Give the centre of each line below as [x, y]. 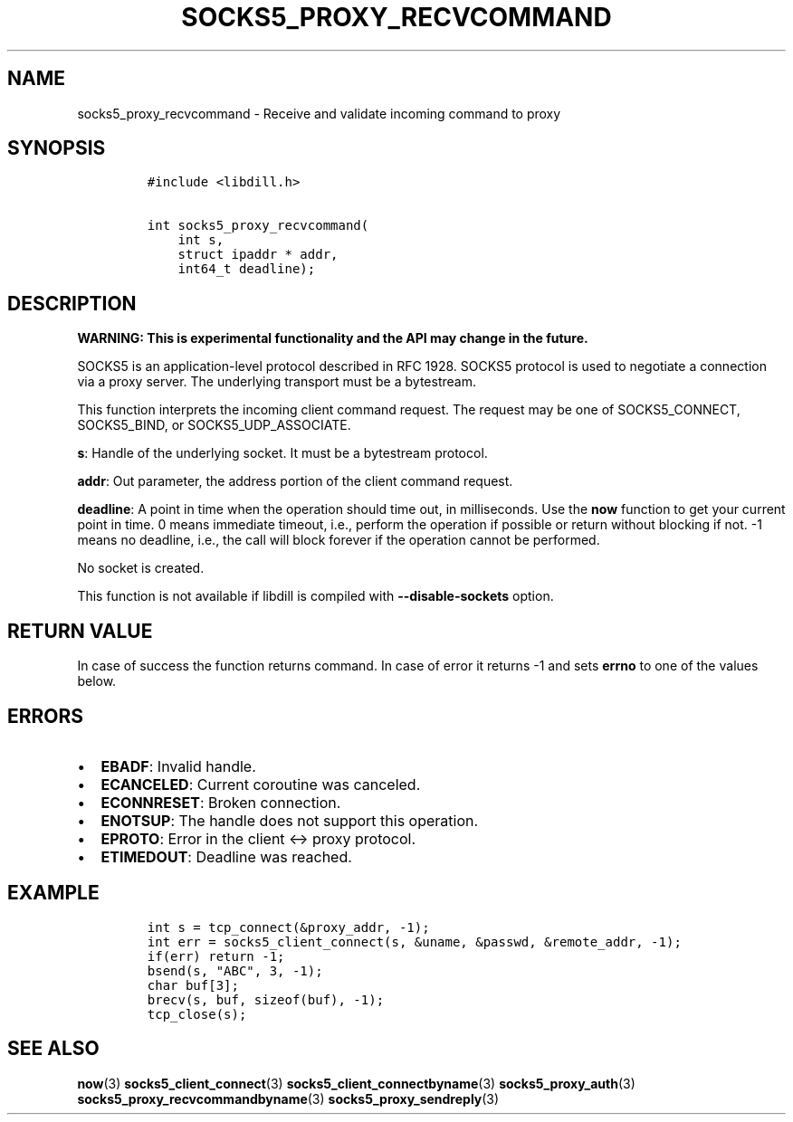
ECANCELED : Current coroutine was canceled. [261, 784]
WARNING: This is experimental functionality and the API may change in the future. [333, 338]
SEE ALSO [53, 1049]
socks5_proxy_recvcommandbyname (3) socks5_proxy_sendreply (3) [288, 1098]
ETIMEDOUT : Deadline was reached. [226, 856]
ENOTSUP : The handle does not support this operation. [290, 820]
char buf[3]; [193, 985]
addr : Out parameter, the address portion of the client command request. [295, 481]
